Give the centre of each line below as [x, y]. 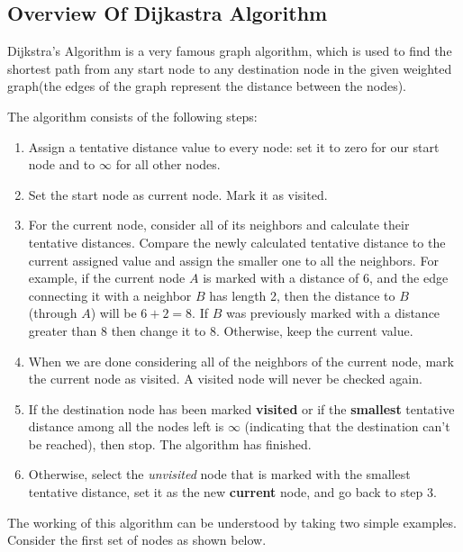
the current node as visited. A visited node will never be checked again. [225, 379]
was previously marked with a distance [333, 313]
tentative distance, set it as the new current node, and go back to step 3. [232, 492]
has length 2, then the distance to [302, 295]
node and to [62, 164]
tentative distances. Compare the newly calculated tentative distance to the [237, 242]
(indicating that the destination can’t [347, 426]
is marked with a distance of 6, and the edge [326, 278]
